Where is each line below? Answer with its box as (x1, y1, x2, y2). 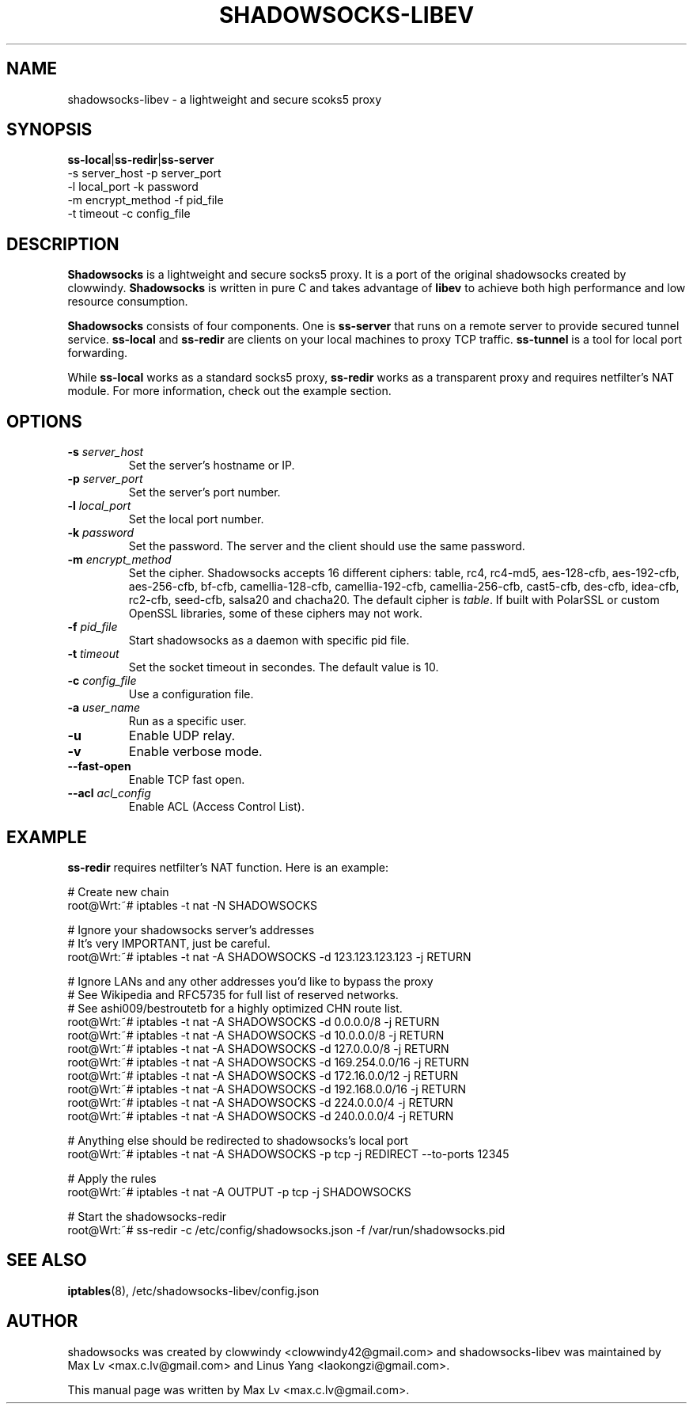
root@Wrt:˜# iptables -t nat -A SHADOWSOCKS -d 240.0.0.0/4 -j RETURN (67, 1108, 454, 1123)
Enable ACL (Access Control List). (128, 800, 305, 814)
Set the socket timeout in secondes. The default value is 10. (128, 660, 439, 675)
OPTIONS (6, 411, 82, 431)
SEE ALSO (6, 1250, 87, 1271)
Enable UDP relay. (128, 728, 236, 744)
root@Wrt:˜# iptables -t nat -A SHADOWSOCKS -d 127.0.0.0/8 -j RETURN (67, 1041, 449, 1055)
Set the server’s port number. (128, 485, 281, 500)
